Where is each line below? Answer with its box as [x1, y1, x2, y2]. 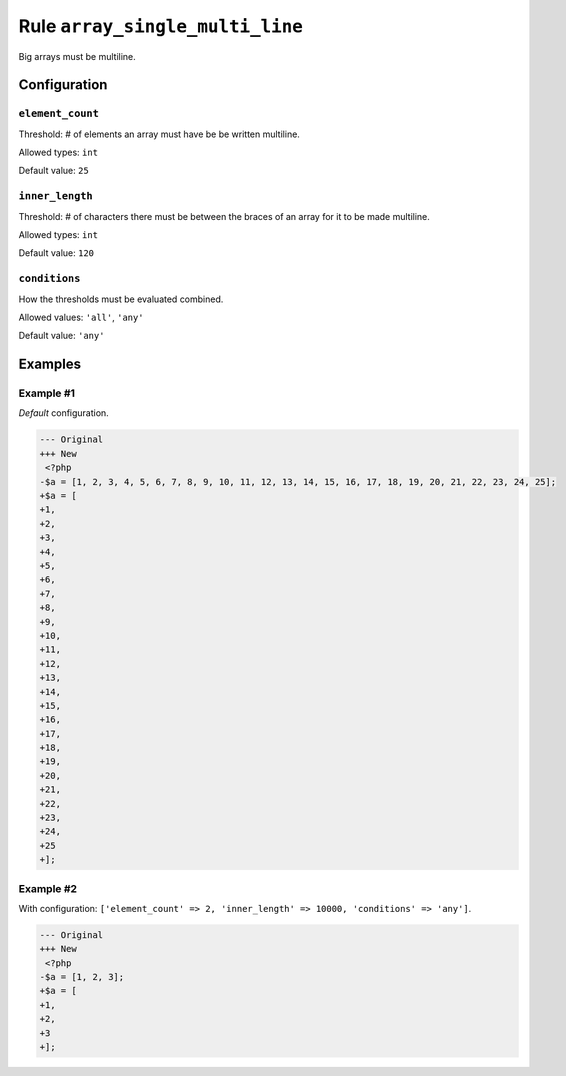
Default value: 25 [18, 165, 89, 177]
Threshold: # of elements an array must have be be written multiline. [18, 128, 300, 140]
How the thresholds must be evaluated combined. [18, 293, 224, 305]
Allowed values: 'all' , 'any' [18, 311, 144, 323]
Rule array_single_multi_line [18, 15, 304, 37]
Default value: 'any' [18, 330, 105, 342]
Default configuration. [18, 407, 109, 419]
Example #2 [18, 881, 78, 895]
